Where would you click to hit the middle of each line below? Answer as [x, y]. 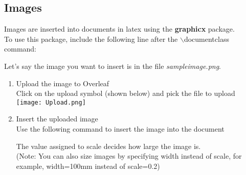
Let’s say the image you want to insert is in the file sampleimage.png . [113, 66]
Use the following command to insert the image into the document [120, 129]
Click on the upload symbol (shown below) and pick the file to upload [126, 93]
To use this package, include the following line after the [91, 39]
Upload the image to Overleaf [63, 83]
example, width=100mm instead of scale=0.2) [88, 166]
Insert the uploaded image [57, 119]
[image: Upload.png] [51, 102]
